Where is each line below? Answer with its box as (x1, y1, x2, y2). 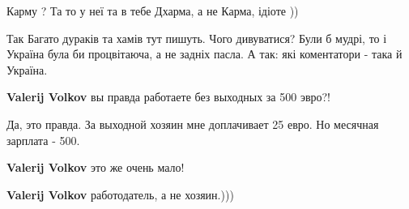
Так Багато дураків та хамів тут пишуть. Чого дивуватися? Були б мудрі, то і (6, 29, 387, 46)
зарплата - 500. (6, 131, 80, 148)
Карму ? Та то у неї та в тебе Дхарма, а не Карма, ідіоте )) (6, 2, 299, 19)
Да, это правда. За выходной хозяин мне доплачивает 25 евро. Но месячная (6, 115, 379, 132)
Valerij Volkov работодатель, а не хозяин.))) (6, 186, 234, 203)
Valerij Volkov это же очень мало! (6, 159, 185, 176)
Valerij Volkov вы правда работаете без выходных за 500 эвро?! (6, 88, 330, 105)
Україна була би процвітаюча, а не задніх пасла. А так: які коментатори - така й (6, 45, 403, 62)
